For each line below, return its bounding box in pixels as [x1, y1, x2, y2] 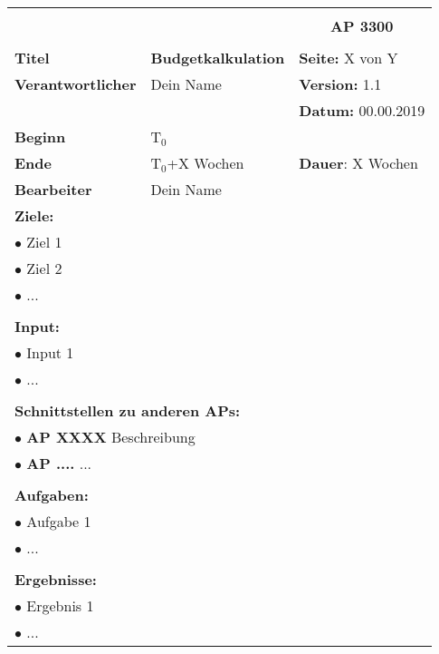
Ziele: [14, 205, 54, 226]
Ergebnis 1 [26, 595, 94, 616]
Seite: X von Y [299, 47, 398, 68]
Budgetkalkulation [150, 47, 285, 68]
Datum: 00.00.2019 [299, 100, 425, 121]
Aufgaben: [14, 484, 89, 505]
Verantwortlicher [14, 73, 137, 94]
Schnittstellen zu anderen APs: [14, 400, 241, 421]
